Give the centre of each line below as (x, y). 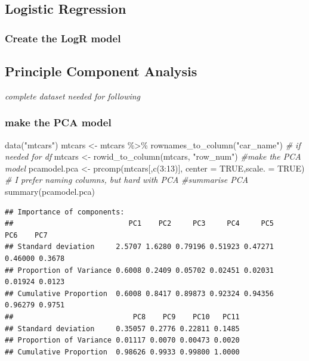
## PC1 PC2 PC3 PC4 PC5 (140, 224)
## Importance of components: (65, 212)
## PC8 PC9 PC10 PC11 (122, 317)
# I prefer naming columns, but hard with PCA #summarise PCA (127, 180)
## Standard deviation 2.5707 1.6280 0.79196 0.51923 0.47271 (140, 247)
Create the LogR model (63, 38)
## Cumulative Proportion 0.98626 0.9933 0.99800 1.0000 (122, 352)
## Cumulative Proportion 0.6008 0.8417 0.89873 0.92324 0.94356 (140, 293)
